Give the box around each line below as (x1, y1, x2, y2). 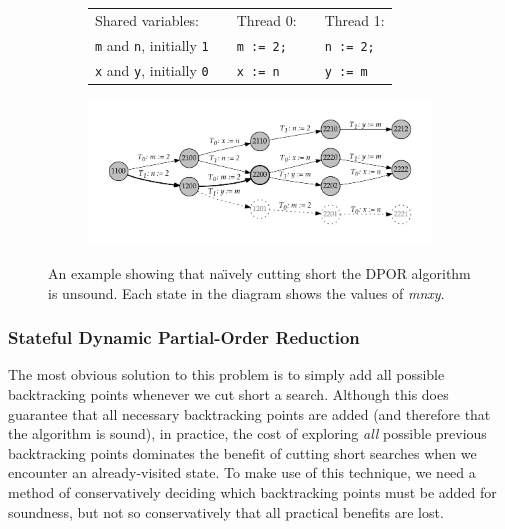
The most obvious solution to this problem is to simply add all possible (8, 364, 445, 385)
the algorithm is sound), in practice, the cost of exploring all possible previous (8, 423, 487, 444)
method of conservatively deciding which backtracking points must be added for (8, 482, 497, 503)
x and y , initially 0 (95, 59, 209, 80)
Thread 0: (236, 9, 297, 30)
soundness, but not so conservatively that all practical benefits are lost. (8, 501, 444, 522)
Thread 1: (324, 9, 385, 30)
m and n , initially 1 (95, 34, 209, 55)
